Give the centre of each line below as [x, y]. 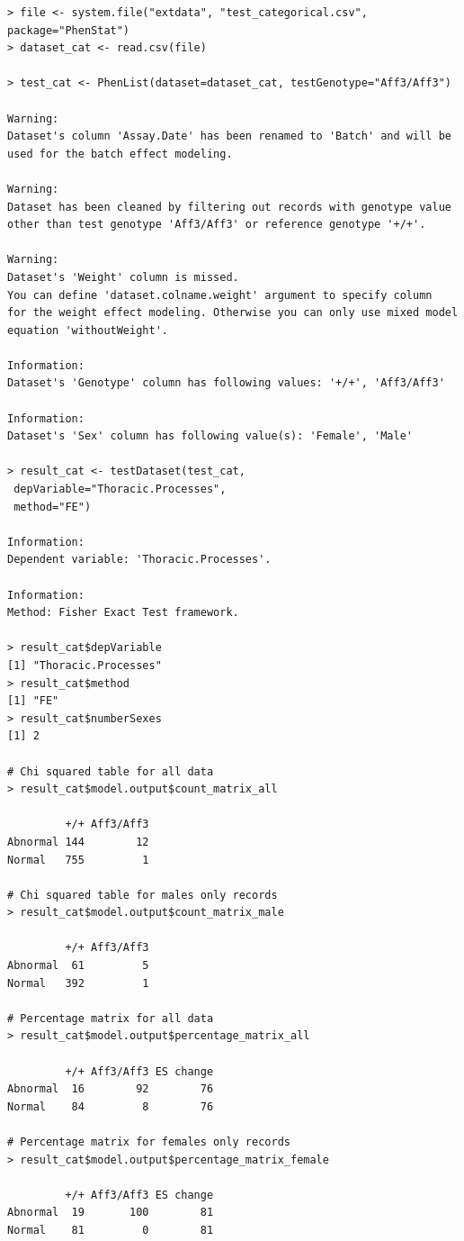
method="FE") [53, 507]
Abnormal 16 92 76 [111, 1089]
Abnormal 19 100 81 [111, 1213]
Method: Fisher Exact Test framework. [123, 613]
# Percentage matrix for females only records [149, 1142]
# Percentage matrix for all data [111, 1018]
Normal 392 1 [78, 983]
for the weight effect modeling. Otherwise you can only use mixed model [233, 313]
